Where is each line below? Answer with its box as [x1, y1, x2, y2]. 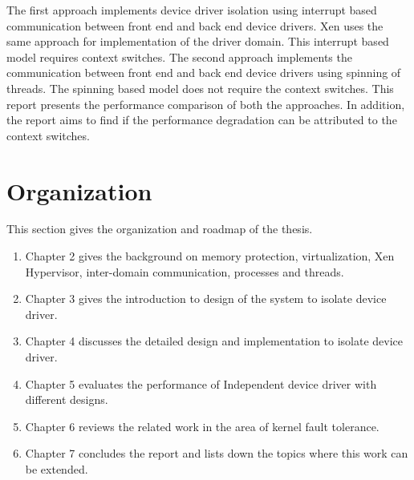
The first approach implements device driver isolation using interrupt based [6, 2, 377, 18]
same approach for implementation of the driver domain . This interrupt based [6, 33, 389, 50]
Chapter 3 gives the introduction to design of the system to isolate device [25, 290, 387, 307]
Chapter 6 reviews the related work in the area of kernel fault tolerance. [25, 417, 379, 434]
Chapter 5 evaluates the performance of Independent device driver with [25, 375, 377, 392]
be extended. [25, 461, 88, 477]
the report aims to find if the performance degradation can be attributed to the [6, 111, 397, 128]
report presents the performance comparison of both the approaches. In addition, [6, 95, 405, 112]
